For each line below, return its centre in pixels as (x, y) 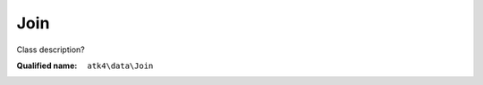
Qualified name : (47, 66)
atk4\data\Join (120, 66)
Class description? (51, 50)
